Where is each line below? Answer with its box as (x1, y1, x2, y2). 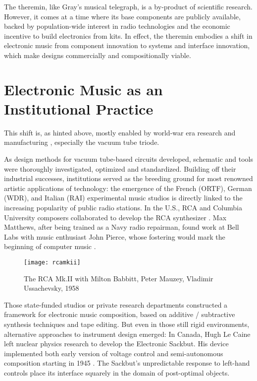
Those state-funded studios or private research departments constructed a (4, 299, 228, 310)
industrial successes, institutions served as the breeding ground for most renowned (4, 173, 253, 184)
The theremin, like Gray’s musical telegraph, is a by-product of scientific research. (4, 1, 253, 11)
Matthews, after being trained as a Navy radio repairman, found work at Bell (4, 222, 239, 232)
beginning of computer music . (4, 241, 96, 252)
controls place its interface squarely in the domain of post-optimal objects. (4, 368, 230, 378)
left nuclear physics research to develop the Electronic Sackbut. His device (4, 338, 229, 349)
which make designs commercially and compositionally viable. (4, 50, 191, 60)
